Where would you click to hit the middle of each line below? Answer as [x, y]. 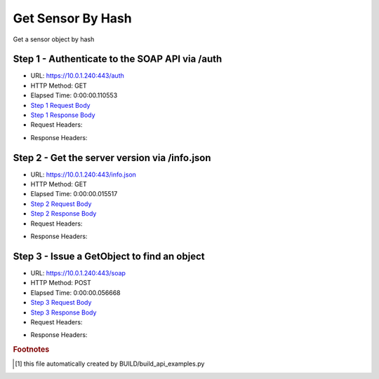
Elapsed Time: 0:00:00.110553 [74, 95]
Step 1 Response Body [63, 115]
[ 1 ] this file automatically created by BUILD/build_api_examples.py [110, 364]
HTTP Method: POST [61, 283]
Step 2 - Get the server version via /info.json [112, 158]
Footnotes [31, 350]
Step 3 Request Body [61, 303]
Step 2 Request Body [61, 204]
